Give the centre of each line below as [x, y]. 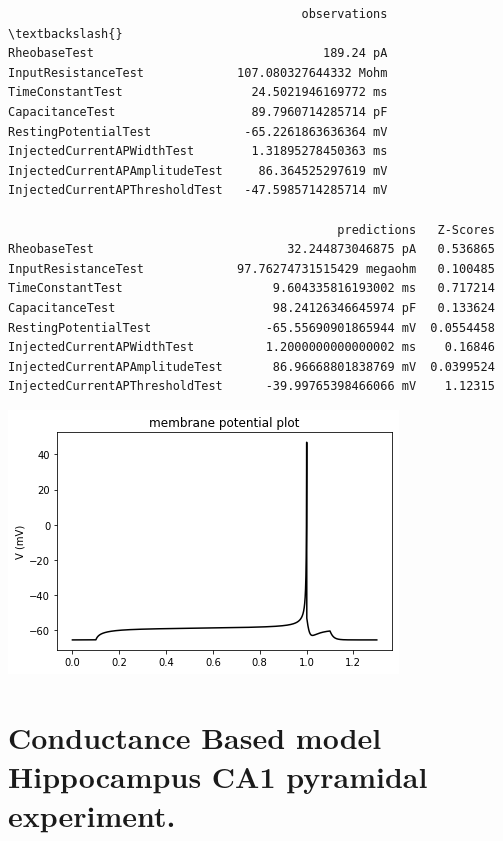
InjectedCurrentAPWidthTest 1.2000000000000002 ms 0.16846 [251, 347]
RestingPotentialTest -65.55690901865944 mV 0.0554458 [251, 327]
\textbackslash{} [65, 33]
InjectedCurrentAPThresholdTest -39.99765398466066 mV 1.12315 [251, 386]
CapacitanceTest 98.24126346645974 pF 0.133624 [251, 307]
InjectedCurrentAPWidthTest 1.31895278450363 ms [198, 151]
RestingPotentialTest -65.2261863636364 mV [198, 131]
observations [344, 14]
